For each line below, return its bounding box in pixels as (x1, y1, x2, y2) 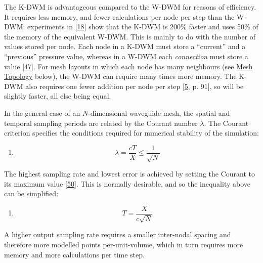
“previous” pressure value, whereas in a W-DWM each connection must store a (4, 51, 248, 61)
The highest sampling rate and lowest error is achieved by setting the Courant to (4, 168, 255, 179)
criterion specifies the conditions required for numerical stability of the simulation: (4, 127, 259, 138)
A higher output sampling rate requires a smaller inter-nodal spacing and (4, 229, 231, 240)
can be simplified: (4, 188, 59, 199)
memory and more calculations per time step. (4, 249, 145, 259)
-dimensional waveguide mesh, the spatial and (88, 107, 230, 118)
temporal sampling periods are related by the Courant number (4, 117, 198, 128)
